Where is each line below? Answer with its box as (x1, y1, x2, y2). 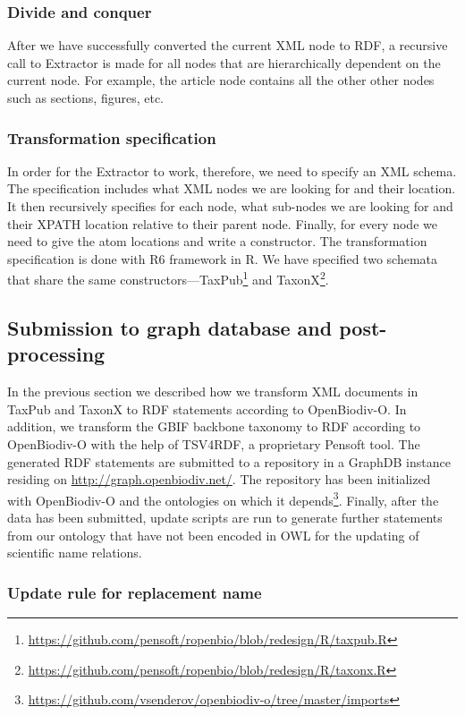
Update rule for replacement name (7, 581, 262, 603)
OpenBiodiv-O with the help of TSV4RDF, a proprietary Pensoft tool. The (7, 435, 420, 453)
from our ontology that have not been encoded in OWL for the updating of (7, 525, 419, 544)
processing (7, 340, 106, 368)
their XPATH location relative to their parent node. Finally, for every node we (7, 214, 437, 233)
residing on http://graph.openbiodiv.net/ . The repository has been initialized (7, 470, 431, 489)
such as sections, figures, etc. (7, 89, 164, 106)
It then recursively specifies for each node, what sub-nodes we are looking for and (7, 197, 453, 215)
